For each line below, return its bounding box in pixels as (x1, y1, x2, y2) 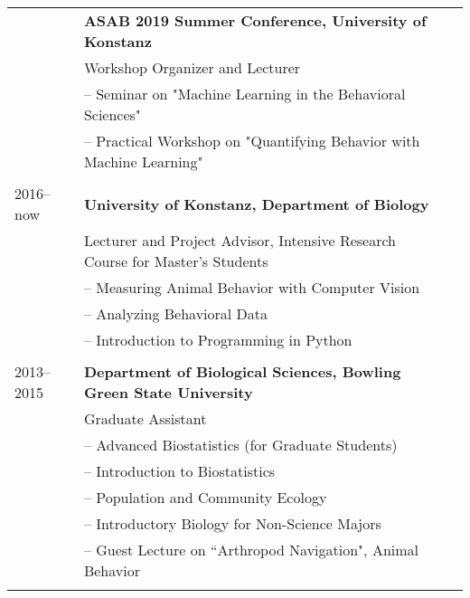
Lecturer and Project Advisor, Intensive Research (83, 230, 397, 251)
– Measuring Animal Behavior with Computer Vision (83, 277, 420, 298)
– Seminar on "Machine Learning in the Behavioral (83, 83, 406, 104)
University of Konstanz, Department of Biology (83, 193, 429, 214)
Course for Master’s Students (83, 251, 268, 271)
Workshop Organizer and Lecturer (83, 57, 301, 78)
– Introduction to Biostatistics (83, 460, 276, 481)
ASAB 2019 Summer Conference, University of (83, 10, 427, 31)
